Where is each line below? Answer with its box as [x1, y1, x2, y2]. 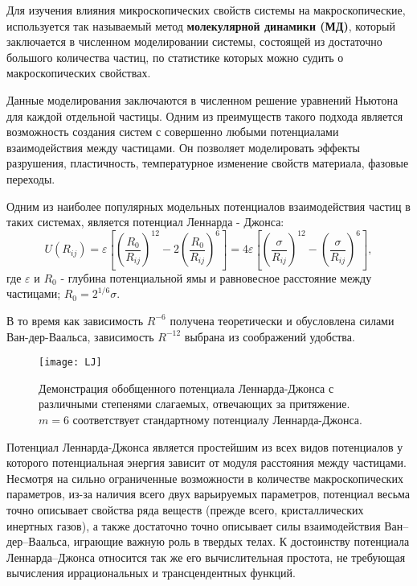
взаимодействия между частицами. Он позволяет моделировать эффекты [6, 138, 360, 155]
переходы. [6, 170, 55, 187]
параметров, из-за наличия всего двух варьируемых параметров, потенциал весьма [6, 485, 411, 502]
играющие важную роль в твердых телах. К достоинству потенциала [73, 533, 410, 550]
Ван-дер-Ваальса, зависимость [6, 328, 154, 345]
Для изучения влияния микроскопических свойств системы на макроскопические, [6, 2, 406, 18]
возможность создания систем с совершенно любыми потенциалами [6, 123, 339, 140]
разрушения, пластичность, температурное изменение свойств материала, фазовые [6, 155, 409, 171]
